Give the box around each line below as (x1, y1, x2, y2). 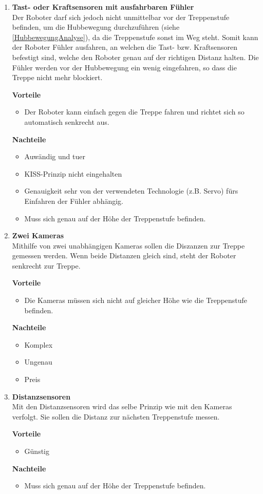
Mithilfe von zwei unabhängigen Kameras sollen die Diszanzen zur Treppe (12, 240, 245, 251)
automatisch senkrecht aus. (24, 116, 109, 127)
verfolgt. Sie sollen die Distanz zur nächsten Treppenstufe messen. (12, 411, 220, 422)
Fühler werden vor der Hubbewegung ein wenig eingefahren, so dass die (12, 62, 237, 72)
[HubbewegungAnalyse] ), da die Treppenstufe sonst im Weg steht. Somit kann (12, 31, 258, 42)
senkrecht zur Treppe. (12, 260, 81, 271)
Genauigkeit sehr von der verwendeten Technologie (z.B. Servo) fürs (24, 185, 238, 196)
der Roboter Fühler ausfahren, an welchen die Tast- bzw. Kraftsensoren (12, 42, 237, 52)
